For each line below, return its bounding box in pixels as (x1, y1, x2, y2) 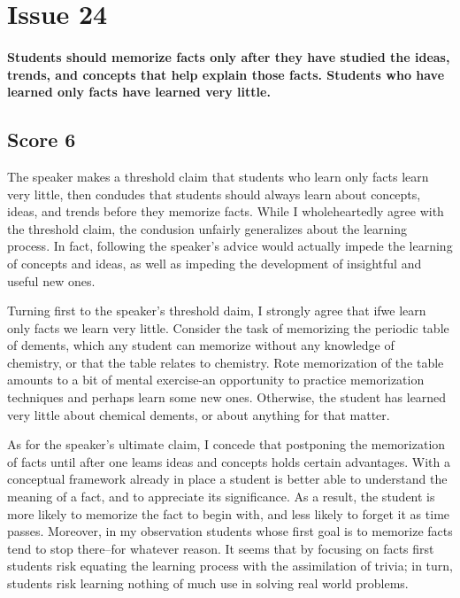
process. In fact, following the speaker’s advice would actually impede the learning (7, 237, 453, 255)
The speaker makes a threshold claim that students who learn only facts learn (7, 167, 429, 185)
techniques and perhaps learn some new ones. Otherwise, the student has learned (7, 388, 447, 407)
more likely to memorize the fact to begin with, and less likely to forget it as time (7, 504, 450, 523)
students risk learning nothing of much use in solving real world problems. (7, 574, 409, 593)
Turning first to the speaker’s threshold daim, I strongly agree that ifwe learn (7, 301, 426, 320)
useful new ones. (7, 271, 96, 290)
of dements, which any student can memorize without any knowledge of (7, 336, 395, 354)
